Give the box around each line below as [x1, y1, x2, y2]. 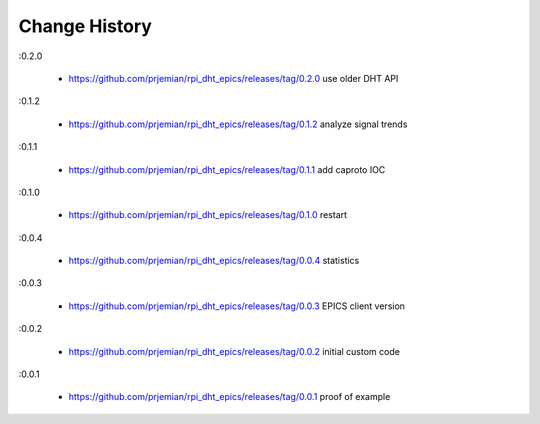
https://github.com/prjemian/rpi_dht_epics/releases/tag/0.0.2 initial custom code [68, 345, 400, 357]
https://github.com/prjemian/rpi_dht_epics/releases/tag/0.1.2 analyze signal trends [68, 118, 408, 130]
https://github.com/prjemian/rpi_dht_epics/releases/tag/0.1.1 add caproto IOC [68, 163, 386, 175]
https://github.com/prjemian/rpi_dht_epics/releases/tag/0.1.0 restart [68, 209, 348, 221]
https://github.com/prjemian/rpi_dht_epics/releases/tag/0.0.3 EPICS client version [68, 300, 405, 312]
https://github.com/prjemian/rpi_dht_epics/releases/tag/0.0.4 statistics [68, 255, 360, 267]
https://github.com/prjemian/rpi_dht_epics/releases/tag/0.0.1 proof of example [68, 391, 391, 403]
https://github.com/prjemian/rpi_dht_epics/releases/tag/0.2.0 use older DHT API [68, 72, 399, 84]
